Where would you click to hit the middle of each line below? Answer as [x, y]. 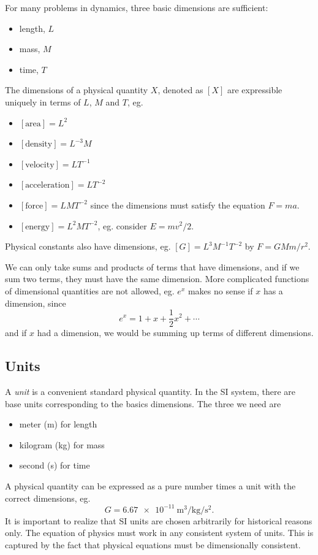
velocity [40, 165]
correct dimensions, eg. [48, 498]
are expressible [255, 90]
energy [38, 227]
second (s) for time [55, 465]
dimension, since [36, 303]
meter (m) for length [58, 424]
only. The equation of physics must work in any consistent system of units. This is [159, 533]
